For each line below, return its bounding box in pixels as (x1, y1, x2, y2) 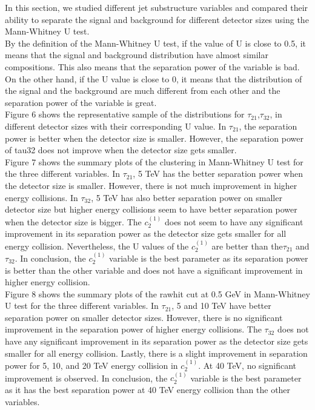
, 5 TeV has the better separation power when (133, 167, 303, 180)
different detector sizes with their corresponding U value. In (5, 119, 227, 132)
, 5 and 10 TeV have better (171, 299, 271, 312)
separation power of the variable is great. (5, 96, 157, 108)
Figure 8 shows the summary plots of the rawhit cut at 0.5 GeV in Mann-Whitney (5, 287, 310, 300)
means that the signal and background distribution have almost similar (5, 48, 268, 61)
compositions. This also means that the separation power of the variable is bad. (5, 60, 300, 73)
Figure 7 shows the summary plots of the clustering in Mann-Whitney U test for (5, 155, 303, 168)
